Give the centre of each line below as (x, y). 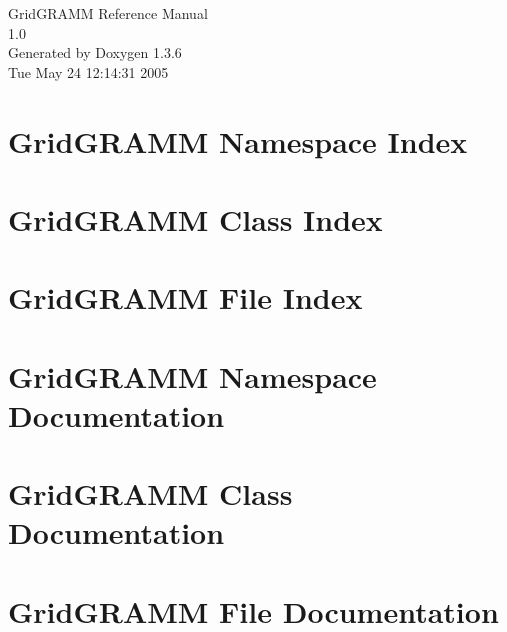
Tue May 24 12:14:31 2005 (88, 71)
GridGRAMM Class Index (195, 218)
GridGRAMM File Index (185, 297)
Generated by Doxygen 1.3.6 (95, 52)
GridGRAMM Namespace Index (238, 140)
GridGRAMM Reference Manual (108, 13)
